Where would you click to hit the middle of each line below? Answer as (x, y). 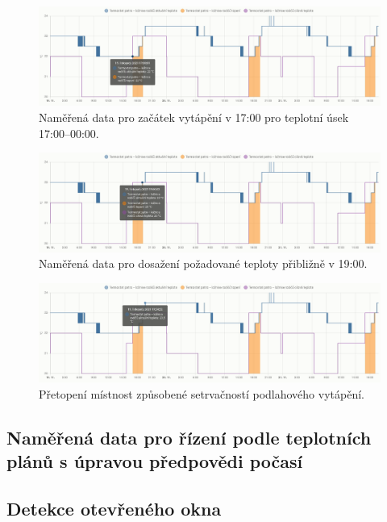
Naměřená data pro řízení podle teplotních (189, 437)
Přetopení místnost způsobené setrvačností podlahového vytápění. (202, 393)
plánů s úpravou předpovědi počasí (155, 461)
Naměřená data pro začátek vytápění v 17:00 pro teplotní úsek (194, 117)
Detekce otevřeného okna (114, 508)
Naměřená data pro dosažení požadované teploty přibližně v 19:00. (203, 263)
